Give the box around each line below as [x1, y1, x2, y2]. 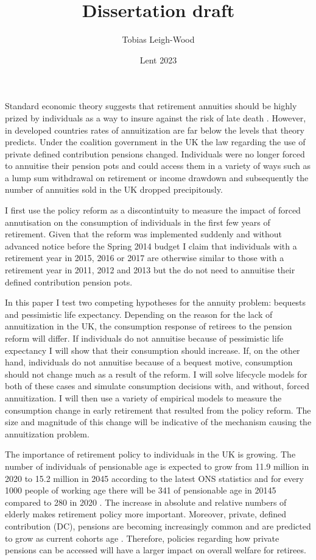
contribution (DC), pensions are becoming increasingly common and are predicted [5, 519, 311, 532]
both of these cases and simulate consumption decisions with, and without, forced [5, 379, 309, 392]
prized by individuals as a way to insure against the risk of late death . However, [5, 111, 306, 124]
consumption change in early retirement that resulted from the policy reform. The [5, 403, 311, 416]
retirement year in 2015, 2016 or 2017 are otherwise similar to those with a [5, 251, 284, 264]
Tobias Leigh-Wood [122, 33, 195, 46]
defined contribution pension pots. [5, 275, 133, 288]
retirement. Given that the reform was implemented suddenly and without [5, 228, 283, 240]
